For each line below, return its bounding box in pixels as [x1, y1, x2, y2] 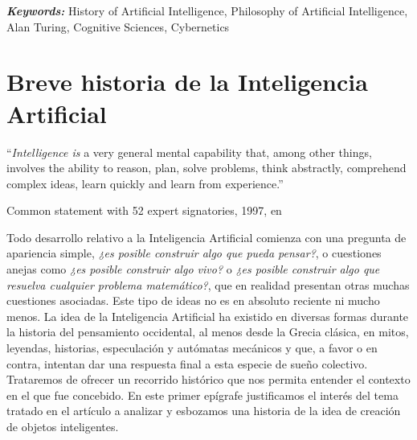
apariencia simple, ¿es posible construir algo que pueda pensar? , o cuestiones [6, 245, 382, 261]
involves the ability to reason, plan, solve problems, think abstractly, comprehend [6, 159, 407, 176]
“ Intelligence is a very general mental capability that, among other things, [6, 143, 372, 160]
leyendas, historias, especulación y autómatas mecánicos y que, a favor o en [6, 339, 378, 356]
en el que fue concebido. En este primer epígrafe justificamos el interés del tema [6, 386, 399, 403]
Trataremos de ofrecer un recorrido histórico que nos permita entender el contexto [6, 371, 411, 388]
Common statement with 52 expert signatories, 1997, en [6, 202, 282, 219]
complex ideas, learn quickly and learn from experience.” [6, 175, 284, 191]
